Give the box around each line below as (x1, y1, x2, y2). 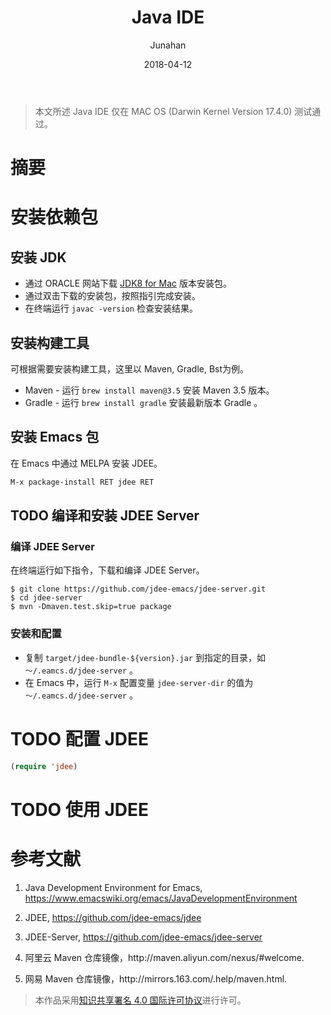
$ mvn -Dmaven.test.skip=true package (10, 602, 172, 612)
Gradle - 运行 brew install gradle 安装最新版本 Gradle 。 (24, 396, 263, 408)
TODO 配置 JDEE (10, 727, 150, 750)
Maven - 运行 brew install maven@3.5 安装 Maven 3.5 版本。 (24, 384, 275, 396)
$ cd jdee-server (10, 593, 83, 603)
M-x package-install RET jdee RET (10, 477, 155, 487)
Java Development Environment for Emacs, (24, 881, 203, 893)
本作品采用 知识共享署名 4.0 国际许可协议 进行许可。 (34, 994, 247, 1006)
